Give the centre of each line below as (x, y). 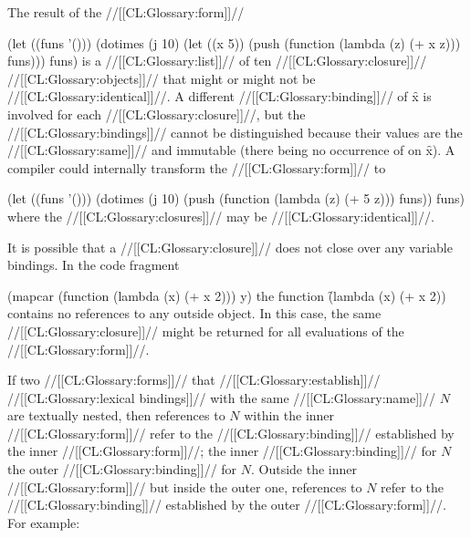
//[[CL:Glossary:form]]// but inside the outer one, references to (185, 486)
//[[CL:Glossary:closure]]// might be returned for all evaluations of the (206, 331)
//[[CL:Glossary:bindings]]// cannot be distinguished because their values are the (235, 132)
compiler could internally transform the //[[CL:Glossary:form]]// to (197, 167)
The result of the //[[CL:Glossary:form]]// (126, 12)
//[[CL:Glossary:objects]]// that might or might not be (162, 78)
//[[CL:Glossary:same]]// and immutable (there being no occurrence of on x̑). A (231, 150)
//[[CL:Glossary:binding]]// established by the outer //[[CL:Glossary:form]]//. (227, 505)
